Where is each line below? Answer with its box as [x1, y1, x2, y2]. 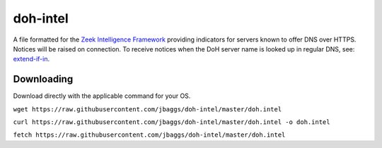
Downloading [13, 73, 74, 85]
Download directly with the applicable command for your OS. [13, 92, 191, 100]
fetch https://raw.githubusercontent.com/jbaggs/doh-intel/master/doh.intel [13, 131, 286, 139]
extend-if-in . [13, 55, 50, 63]
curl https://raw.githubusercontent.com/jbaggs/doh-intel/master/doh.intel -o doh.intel [13, 118, 330, 126]
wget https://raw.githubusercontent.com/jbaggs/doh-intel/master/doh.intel [13, 105, 282, 113]
